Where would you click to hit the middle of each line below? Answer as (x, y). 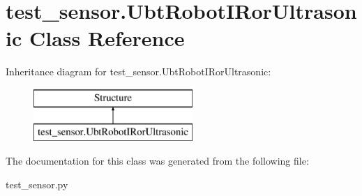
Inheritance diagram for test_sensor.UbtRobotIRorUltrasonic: (138, 71)
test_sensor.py (37, 184)
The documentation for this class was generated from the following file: (157, 161)
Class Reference (107, 38)
